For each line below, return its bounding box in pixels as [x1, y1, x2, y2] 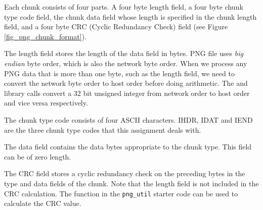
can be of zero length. [4, 151, 71, 162]
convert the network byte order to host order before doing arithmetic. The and [4, 78, 248, 88]
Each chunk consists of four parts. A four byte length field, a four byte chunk [4, 2, 243, 12]
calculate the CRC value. [4, 198, 81, 208]
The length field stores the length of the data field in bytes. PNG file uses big [4, 48, 243, 59]
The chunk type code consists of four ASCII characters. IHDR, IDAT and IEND [4, 114, 253, 125]
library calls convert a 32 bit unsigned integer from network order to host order [4, 87, 250, 98]
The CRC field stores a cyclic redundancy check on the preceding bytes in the [4, 168, 245, 179]
